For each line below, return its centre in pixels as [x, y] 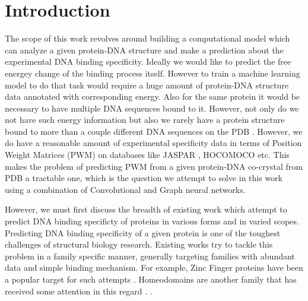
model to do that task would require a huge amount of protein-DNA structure [147, 85]
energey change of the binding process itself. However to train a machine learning [153, 73]
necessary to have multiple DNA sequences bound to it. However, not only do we [152, 108]
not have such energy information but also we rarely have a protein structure [145, 120]
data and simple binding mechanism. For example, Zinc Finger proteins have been [154, 267]
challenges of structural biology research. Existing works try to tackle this [139, 244]
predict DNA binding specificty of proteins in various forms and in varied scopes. [152, 221]
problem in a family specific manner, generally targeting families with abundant [150, 256]
